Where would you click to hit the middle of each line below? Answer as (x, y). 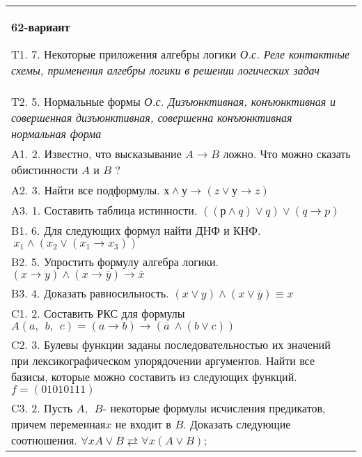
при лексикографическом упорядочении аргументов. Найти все (163, 361)
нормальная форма (56, 133)
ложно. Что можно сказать (287, 154)
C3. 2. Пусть (42, 408)
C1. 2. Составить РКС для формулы (98, 313)
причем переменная (58, 424)
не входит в (143, 424)
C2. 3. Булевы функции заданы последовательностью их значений (171, 344)
